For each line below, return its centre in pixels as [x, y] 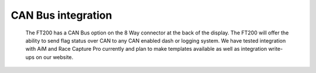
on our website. [55, 57]
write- [276, 49]
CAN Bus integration [61, 15]
